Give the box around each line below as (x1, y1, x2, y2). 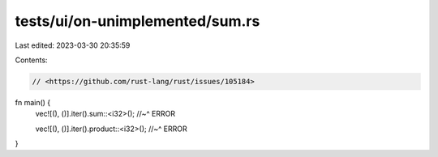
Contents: (15, 55, 48, 65)
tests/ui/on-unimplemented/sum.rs (15, 12, 260, 30)
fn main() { (15, 97, 51, 107)
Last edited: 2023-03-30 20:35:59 (15, 40, 131, 50)
